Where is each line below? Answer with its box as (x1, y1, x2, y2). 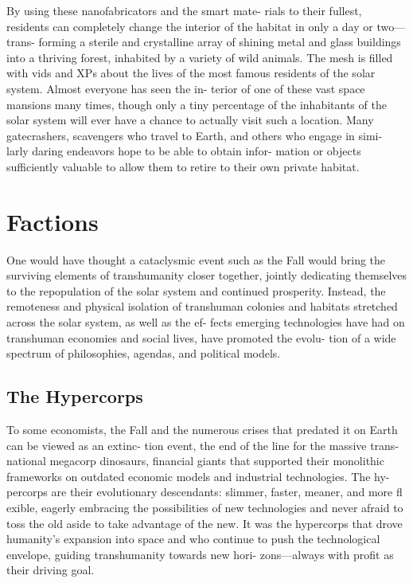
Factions (6, 205, 99, 237)
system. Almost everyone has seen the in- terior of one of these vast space (6, 80, 365, 96)
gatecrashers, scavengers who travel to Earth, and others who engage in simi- (6, 127, 383, 143)
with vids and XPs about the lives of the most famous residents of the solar (6, 65, 376, 81)
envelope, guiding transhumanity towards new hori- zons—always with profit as (6, 546, 394, 562)
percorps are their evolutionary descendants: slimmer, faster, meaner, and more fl (6, 483, 403, 500)
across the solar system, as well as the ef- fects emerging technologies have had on (6, 314, 405, 331)
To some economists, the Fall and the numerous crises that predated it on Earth (6, 421, 398, 438)
